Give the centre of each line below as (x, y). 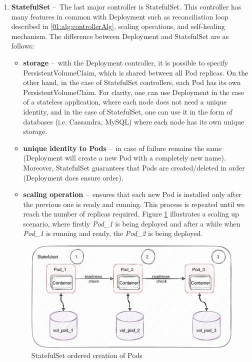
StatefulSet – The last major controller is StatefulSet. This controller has (126, 6)
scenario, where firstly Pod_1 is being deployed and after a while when (132, 223)
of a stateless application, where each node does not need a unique (125, 102)
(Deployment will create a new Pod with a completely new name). (124, 158)
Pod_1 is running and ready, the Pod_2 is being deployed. (113, 233)
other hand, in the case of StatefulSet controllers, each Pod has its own (132, 82)
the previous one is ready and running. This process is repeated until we (134, 204)
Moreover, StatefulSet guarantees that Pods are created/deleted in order (134, 167)
